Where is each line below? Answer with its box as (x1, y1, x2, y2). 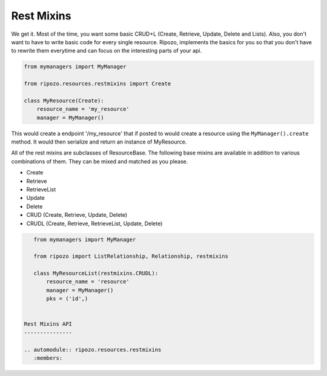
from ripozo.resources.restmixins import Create (24, 81, 171, 87)
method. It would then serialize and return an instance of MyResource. (11, 138, 187, 145)
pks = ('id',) (46, 295, 88, 302)
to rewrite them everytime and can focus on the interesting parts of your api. (11, 47, 202, 54)
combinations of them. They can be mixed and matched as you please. (11, 157, 188, 165)
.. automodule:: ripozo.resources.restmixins (24, 346, 162, 353)
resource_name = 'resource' (46, 279, 130, 285)
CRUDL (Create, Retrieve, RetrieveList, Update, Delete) (26, 220, 163, 227)
